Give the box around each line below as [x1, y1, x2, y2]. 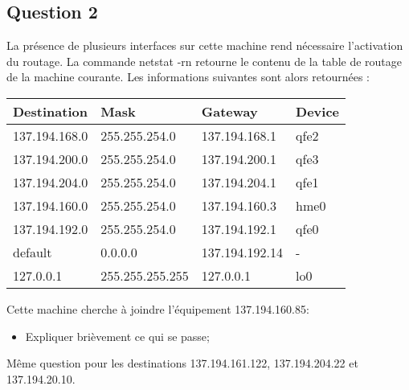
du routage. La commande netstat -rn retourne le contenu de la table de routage [6, 52, 403, 69]
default [13, 242, 52, 261]
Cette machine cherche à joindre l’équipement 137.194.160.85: [6, 300, 309, 317]
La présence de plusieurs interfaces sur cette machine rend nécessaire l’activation [6, 37, 403, 54]
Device [296, 101, 340, 121]
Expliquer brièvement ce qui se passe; [25, 327, 210, 344]
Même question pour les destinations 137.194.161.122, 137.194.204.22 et [6, 355, 358, 372]
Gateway [201, 101, 258, 121]
